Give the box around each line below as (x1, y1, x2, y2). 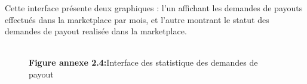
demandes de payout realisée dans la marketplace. (5, 25, 187, 37)
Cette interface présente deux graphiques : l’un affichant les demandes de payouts (5, 2, 303, 14)
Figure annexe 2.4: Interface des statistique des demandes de (29, 56, 258, 69)
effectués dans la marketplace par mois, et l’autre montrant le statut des (5, 13, 269, 25)
